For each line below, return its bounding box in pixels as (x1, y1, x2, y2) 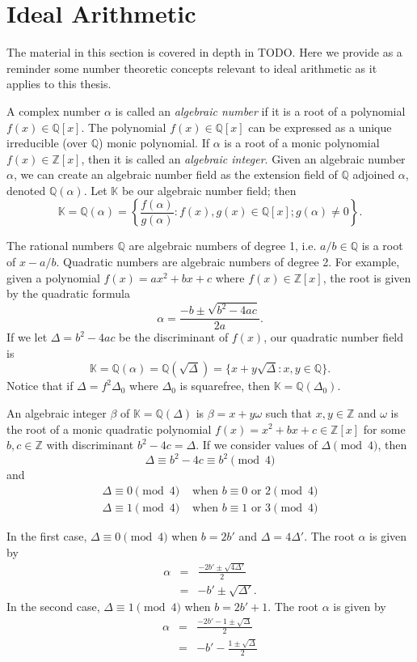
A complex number (6, 102, 101, 119)
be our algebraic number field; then (121, 181, 297, 198)
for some (363, 420, 406, 437)
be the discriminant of (119, 329, 229, 346)
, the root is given (322, 269, 411, 286)
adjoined (352, 166, 395, 183)
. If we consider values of (196, 436, 318, 453)
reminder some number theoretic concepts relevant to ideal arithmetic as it (6, 59, 377, 76)
